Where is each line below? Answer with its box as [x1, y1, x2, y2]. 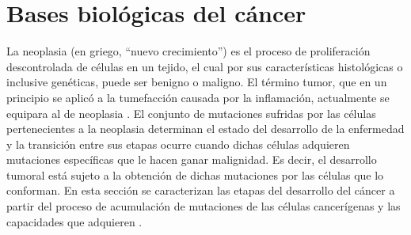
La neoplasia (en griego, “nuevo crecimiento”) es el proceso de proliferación [6, 43, 371, 59]
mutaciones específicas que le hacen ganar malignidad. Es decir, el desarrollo [6, 151, 377, 168]
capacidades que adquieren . [6, 213, 143, 229]
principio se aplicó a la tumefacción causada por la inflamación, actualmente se [6, 89, 390, 105]
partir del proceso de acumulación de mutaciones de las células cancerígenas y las [6, 198, 401, 214]
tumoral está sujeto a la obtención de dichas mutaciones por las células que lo [6, 166, 384, 183]
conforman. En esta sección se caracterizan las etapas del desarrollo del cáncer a [6, 182, 395, 199]
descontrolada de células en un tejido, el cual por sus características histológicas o [6, 58, 403, 74]
